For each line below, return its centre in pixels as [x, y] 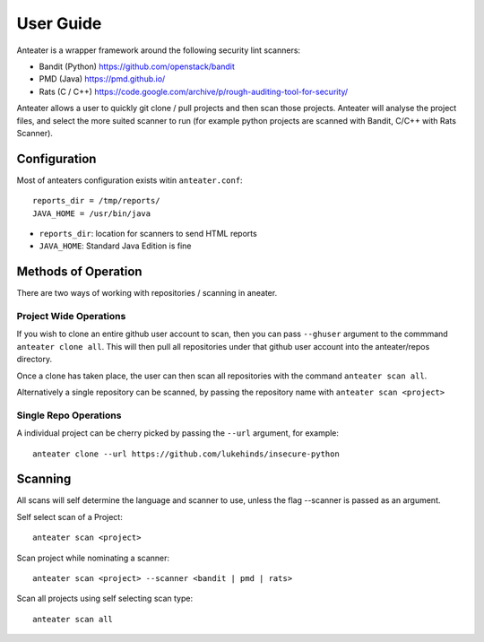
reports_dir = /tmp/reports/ [96, 201]
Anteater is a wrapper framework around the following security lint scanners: [158, 50]
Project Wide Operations [71, 317]
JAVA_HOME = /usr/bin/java [92, 213]
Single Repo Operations [69, 415]
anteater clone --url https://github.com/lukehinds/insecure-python [186, 454]
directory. [35, 360]
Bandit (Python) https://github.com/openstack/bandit [137, 66]
